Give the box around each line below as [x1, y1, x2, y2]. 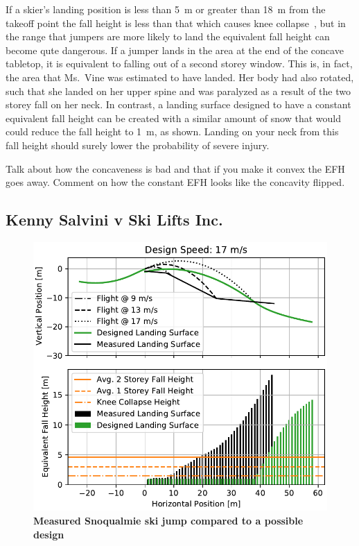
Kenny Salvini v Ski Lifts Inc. [6, 209, 223, 230]
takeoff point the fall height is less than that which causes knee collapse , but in [6, 15, 346, 30]
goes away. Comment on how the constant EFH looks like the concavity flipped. [6, 175, 345, 189]
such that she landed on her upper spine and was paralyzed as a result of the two [6, 83, 351, 98]
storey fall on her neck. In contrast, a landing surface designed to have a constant [6, 97, 351, 112]
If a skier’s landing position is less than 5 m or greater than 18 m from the [6, 2, 326, 16]
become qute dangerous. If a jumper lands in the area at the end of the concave [6, 42, 344, 57]
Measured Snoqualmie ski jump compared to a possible [33, 513, 304, 527]
